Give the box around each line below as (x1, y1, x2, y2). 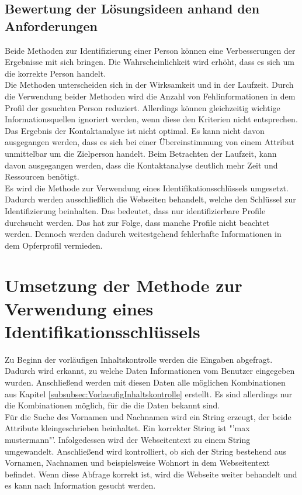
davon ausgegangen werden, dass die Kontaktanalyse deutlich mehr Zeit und (5, 159, 278, 171)
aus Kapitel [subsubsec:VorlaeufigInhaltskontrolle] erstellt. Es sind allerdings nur (5, 387, 293, 400)
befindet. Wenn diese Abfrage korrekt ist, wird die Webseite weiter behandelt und (5, 467, 297, 480)
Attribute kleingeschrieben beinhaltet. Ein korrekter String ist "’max (5, 422, 250, 434)
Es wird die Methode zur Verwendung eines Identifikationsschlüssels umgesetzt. (5, 181, 289, 194)
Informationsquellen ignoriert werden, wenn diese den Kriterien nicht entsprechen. (5, 113, 298, 125)
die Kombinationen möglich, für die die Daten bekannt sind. (5, 399, 220, 411)
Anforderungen (5, 16, 98, 35)
